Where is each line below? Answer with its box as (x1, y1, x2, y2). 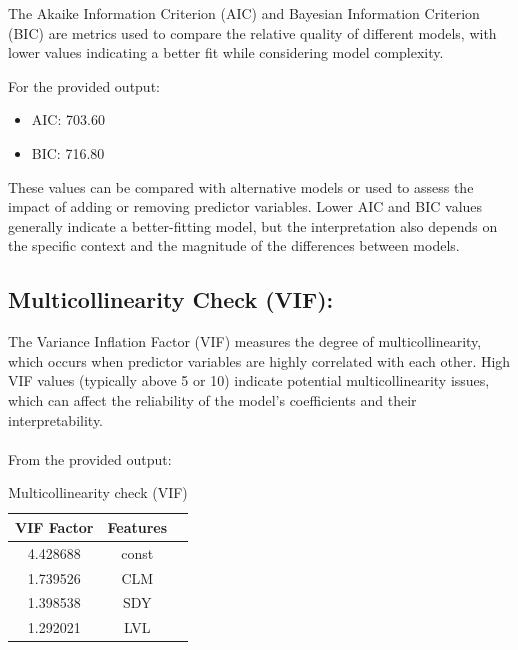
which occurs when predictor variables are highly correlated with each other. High (8, 350, 511, 371)
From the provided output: (8, 448, 172, 469)
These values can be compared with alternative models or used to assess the (8, 176, 474, 197)
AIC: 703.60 (31, 109, 105, 130)
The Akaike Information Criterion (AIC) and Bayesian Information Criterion (8, 3, 480, 23)
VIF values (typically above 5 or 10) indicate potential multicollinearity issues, (8, 370, 490, 391)
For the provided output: (8, 75, 160, 96)
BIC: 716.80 (31, 142, 105, 163)
